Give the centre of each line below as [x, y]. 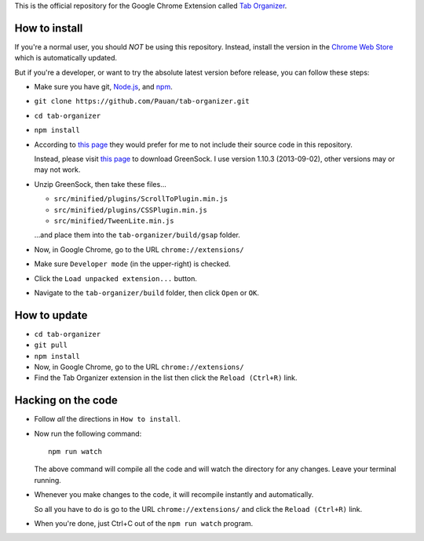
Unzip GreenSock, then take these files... [100, 184]
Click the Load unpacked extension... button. [116, 278]
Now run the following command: [88, 433]
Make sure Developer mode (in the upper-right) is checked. [132, 264]
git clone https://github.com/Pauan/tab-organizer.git [142, 101]
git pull [51, 345]
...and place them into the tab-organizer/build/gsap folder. [137, 235]
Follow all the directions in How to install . [107, 419]
